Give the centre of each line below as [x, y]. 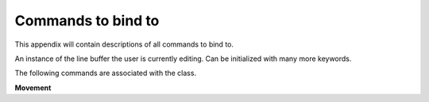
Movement [33, 88]
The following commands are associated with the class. [106, 73]
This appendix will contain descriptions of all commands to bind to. [124, 44]
